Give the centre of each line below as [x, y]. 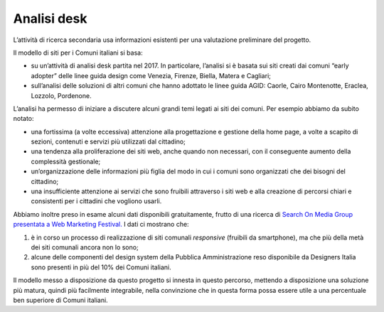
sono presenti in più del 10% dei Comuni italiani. [101, 267]
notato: [24, 119]
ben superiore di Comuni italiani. [60, 300]
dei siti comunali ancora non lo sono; [85, 247]
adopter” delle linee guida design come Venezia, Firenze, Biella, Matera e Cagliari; [151, 75]
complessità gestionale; [66, 161]
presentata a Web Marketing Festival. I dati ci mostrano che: [101, 225]
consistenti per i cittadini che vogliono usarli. [96, 201]
